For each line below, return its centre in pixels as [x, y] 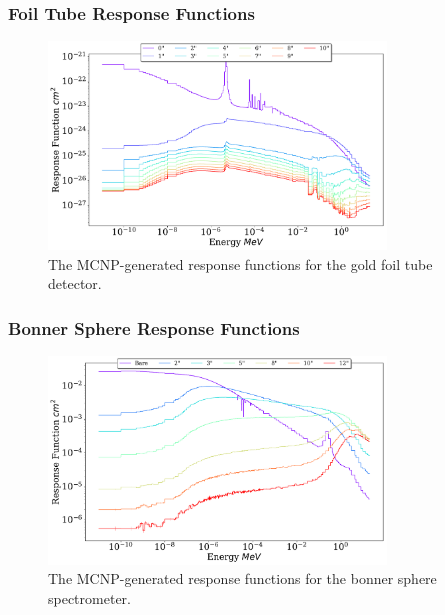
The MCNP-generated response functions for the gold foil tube [240, 263]
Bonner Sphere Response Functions [154, 327]
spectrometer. [89, 597]
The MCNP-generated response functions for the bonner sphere [242, 578]
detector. [75, 283]
